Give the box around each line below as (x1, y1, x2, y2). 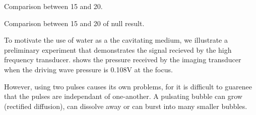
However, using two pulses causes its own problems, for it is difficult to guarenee (4, 81, 252, 91)
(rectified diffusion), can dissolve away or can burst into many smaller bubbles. (4, 100, 247, 111)
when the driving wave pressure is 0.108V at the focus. (4, 64, 173, 74)
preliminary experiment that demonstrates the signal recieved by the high (4, 44, 232, 55)
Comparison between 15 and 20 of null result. (4, 18, 145, 28)
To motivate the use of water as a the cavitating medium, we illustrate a (4, 35, 228, 45)
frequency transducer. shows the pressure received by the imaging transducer (4, 54, 241, 65)
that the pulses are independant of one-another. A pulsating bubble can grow (4, 91, 242, 101)
